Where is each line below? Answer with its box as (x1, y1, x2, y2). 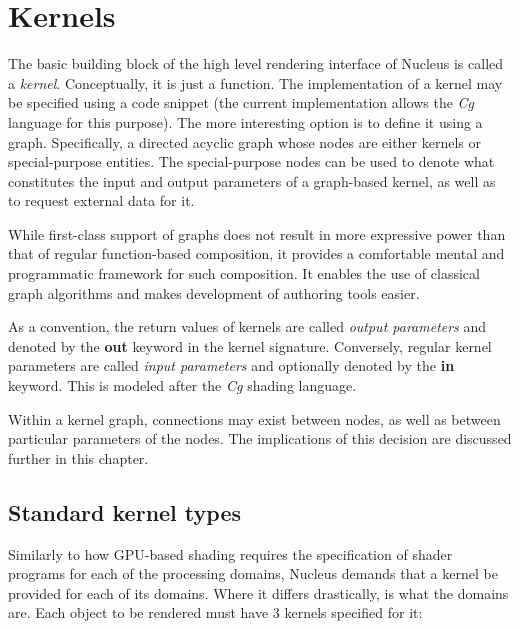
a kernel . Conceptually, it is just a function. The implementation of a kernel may (8, 72, 503, 93)
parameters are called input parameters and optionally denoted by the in (8, 355, 455, 376)
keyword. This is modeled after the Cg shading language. (8, 375, 357, 396)
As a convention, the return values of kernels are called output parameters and (8, 316, 487, 337)
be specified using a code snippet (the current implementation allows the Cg (8, 92, 475, 113)
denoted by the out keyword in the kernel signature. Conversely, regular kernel (8, 335, 492, 356)
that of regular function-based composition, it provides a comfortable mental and (8, 243, 505, 264)
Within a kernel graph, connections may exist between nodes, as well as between (8, 408, 501, 429)
